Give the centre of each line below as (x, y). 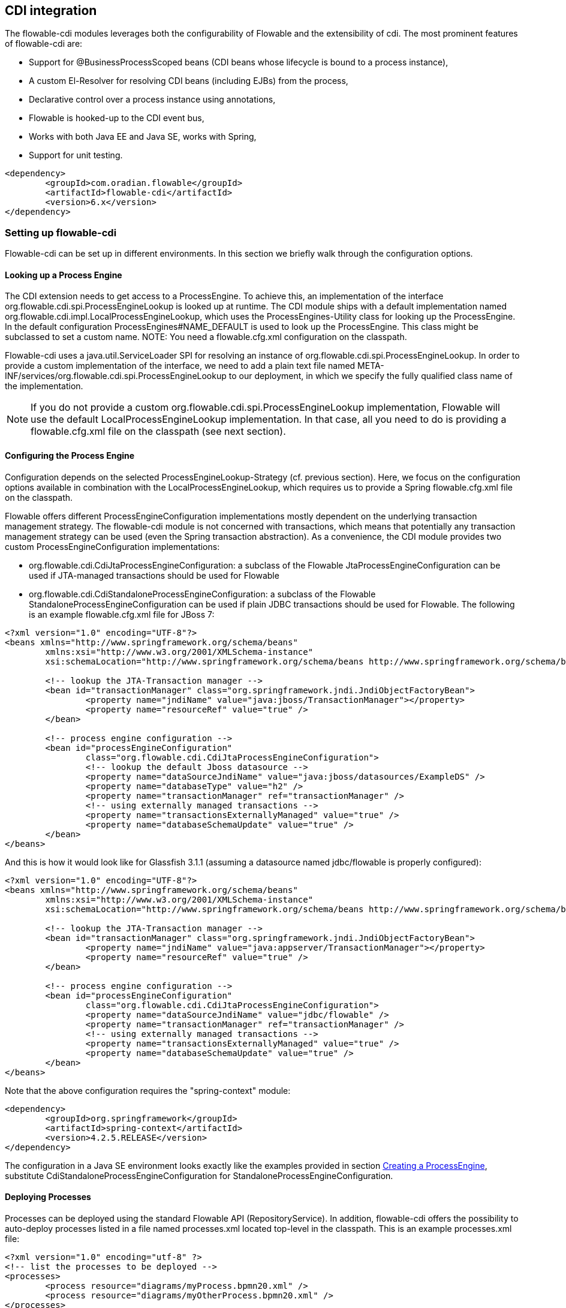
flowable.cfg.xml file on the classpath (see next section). (158, 432)
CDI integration (51, 10)
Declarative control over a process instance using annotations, (152, 100)
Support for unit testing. (76, 155)
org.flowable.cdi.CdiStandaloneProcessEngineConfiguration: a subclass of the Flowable (202, 594)
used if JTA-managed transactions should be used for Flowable (154, 575)
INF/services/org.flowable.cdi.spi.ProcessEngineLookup (116, 376)
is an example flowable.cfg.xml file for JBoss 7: (122, 614)
